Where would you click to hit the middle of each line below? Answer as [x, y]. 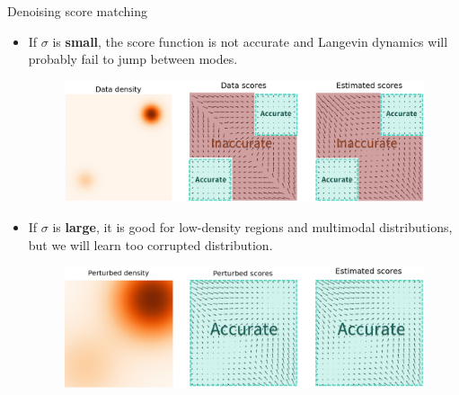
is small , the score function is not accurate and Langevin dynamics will [250, 41]
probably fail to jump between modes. [133, 59]
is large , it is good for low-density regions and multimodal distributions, [252, 227]
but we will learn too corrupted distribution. [150, 244]
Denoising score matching [77, 11]
